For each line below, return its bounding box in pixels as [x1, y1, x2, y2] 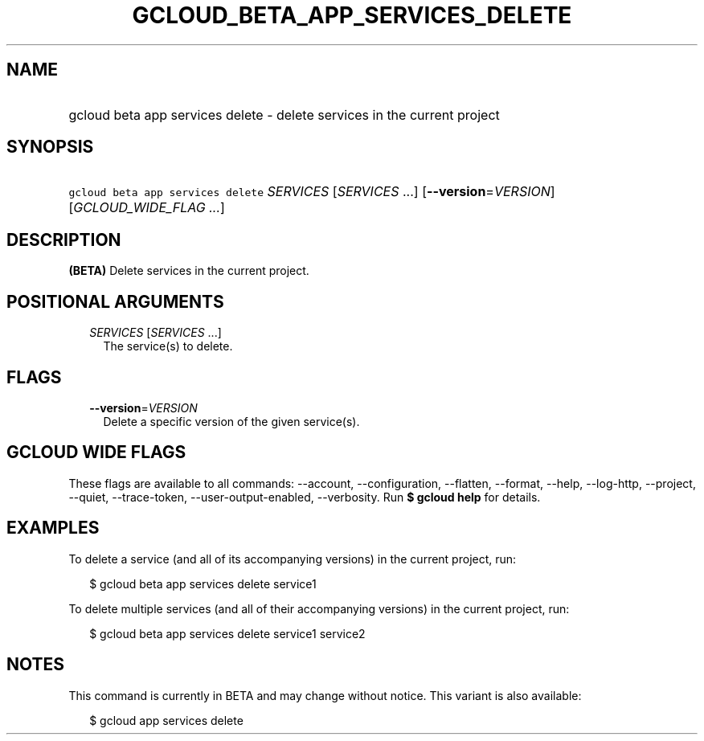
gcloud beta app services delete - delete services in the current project [68, 106, 500, 123]
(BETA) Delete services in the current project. [68, 264, 309, 278]
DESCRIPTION [6, 229, 121, 250]
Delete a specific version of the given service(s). [103, 414, 360, 428]
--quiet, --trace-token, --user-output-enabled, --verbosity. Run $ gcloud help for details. [68, 489, 541, 504]
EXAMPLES [6, 518, 100, 538]
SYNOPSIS [6, 137, 94, 158]
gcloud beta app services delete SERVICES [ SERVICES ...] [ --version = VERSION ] [68, 183, 555, 200]
